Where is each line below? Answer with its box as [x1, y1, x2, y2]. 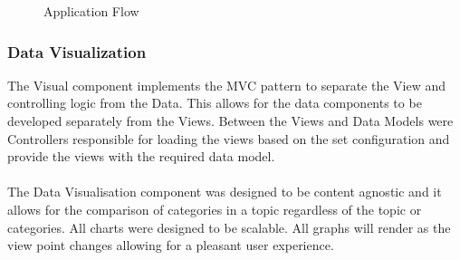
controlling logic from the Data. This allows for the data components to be [7, 93, 422, 112]
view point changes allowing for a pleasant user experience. [7, 236, 334, 255]
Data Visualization [7, 40, 147, 63]
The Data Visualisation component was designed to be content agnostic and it [7, 182, 442, 201]
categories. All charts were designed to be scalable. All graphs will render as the [7, 217, 451, 236]
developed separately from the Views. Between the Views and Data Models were [7, 111, 454, 130]
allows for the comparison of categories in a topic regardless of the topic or [7, 199, 422, 218]
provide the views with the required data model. [7, 147, 275, 166]
